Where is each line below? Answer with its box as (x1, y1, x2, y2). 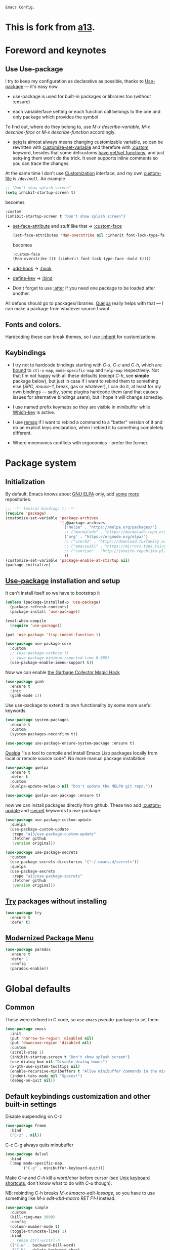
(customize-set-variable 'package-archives (5, 515, 99, 521)
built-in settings (5, 1100, 57, 1108)
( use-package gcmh (5, 679, 44, 684)
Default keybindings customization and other (5, 1092, 151, 1101)
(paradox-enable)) (10, 966, 49, 971)
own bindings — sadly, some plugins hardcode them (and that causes (12, 389, 158, 395)
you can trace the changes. (12, 160, 70, 166)
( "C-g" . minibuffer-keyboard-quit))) (23, 1165, 105, 1171)
